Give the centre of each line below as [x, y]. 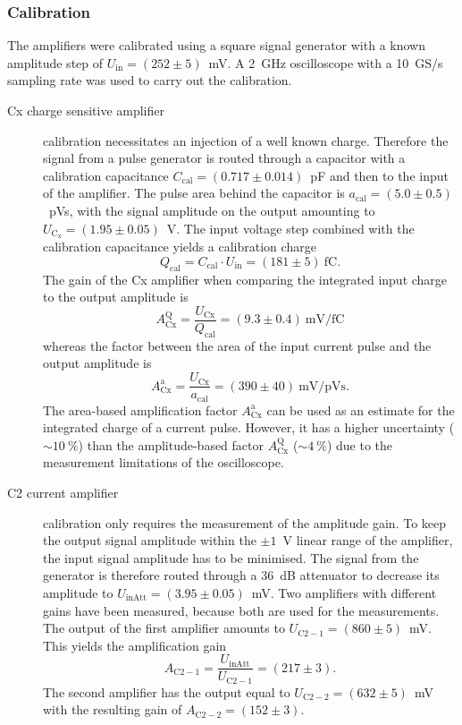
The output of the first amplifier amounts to [164, 628]
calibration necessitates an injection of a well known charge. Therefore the [246, 140]
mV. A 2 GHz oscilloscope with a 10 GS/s [326, 62]
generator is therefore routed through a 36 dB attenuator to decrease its [241, 575]
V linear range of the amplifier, [368, 540]
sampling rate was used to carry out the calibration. [150, 80]
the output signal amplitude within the [150, 540]
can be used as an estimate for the [361, 409]
